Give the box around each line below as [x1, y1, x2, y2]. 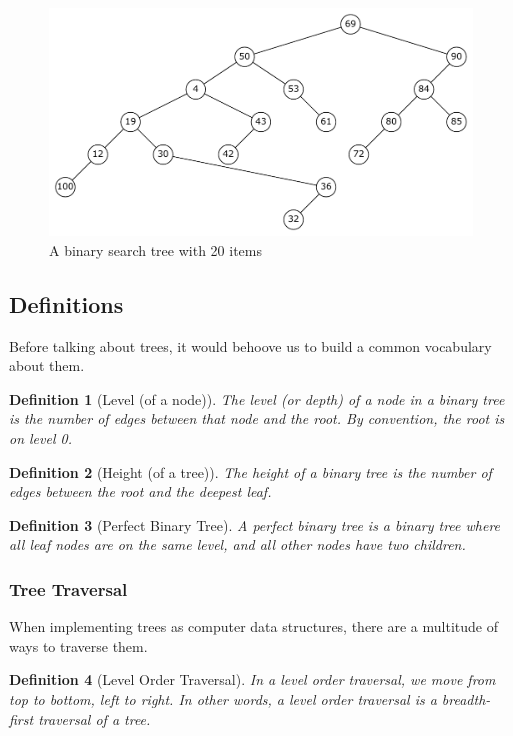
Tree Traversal [9, 576, 128, 601]
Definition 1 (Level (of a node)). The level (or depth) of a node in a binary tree [9, 388, 505, 409]
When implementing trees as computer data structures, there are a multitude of [9, 616, 498, 637]
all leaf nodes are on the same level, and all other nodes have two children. [9, 534, 466, 555]
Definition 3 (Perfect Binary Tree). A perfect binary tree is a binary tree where [9, 514, 501, 535]
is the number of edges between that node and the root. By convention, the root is [9, 408, 505, 429]
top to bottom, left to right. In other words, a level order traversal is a [9, 689, 437, 709]
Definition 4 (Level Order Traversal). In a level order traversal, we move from [9, 669, 496, 690]
